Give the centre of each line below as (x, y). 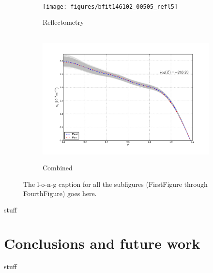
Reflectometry (63, 22)
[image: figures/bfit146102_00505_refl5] (110, 7)
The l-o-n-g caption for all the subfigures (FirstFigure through (115, 184)
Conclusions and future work (102, 243)
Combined (58, 168)
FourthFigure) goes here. (60, 193)
